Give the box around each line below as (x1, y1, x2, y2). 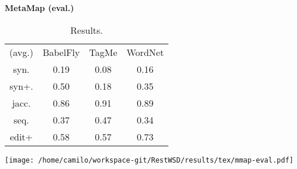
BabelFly (42, 45, 80, 59)
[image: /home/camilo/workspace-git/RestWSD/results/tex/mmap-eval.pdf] (5, 156, 293, 164)
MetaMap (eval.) (5, 2, 74, 13)
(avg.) (9, 45, 33, 59)
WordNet (126, 45, 164, 59)
